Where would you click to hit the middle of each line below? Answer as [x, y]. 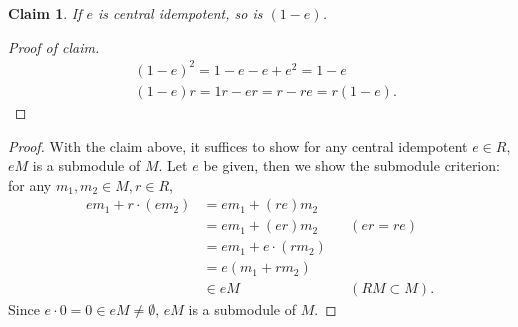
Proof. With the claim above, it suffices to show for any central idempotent [238, 145]
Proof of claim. [54, 46]
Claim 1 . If [45, 13]
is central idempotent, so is [180, 13]
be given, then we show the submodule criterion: [351, 165]
